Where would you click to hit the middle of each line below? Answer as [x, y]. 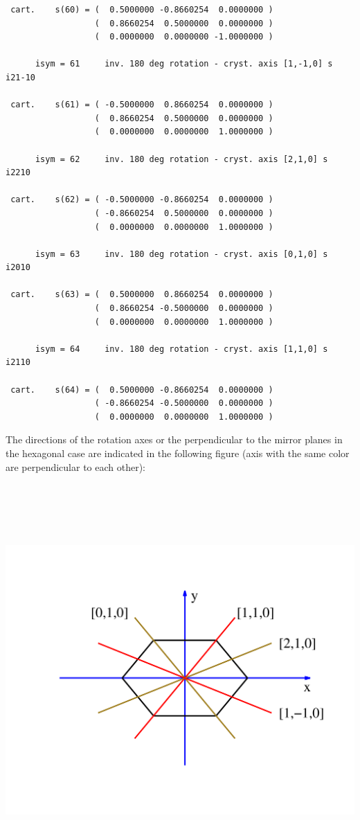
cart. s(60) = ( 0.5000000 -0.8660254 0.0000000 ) [142, 10]
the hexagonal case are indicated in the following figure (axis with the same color [178, 453]
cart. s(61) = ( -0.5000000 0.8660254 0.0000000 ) [142, 105]
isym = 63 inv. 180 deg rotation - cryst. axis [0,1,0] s [181, 254]
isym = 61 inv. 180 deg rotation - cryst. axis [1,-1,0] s [184, 64]
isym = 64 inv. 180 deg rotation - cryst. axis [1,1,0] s [181, 349]
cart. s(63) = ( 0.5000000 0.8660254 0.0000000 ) [142, 295]
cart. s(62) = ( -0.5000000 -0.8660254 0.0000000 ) [142, 200]
